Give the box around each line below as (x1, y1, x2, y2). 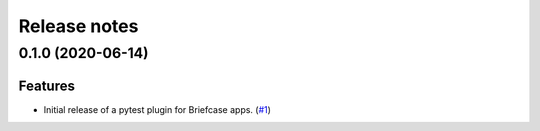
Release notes (18, 15, 139, 37)
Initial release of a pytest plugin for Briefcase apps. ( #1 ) (43, 103, 272, 115)
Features (18, 77, 75, 94)
